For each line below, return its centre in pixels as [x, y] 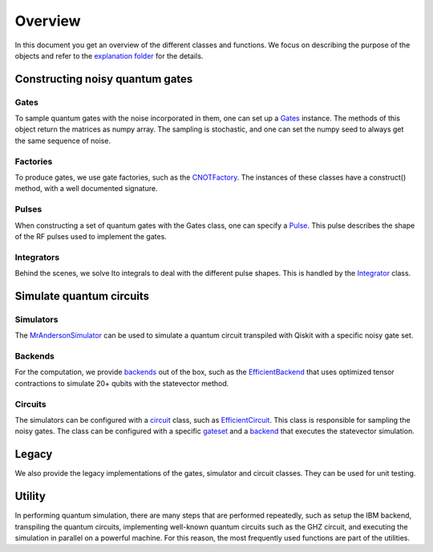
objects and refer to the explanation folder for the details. [109, 55]
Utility [30, 496]
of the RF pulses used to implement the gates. [91, 236]
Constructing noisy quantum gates [104, 79]
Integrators [37, 257]
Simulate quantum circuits [82, 296]
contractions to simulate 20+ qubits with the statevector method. [122, 383]
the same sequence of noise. [63, 140]
